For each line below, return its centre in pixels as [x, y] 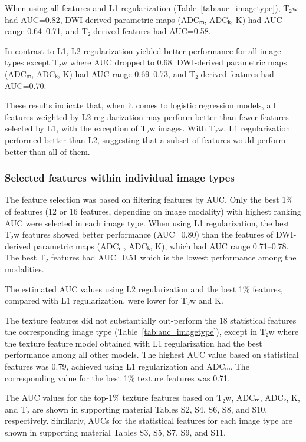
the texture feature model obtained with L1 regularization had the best [134, 343]
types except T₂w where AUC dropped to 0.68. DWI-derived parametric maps [146, 62]
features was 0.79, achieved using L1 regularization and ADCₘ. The [127, 366]
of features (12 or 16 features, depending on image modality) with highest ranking [153, 211]
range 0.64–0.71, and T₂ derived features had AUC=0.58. [108, 31]
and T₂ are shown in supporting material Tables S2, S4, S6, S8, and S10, [136, 409]
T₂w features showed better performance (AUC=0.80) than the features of [139, 234]
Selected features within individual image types [120, 178]
